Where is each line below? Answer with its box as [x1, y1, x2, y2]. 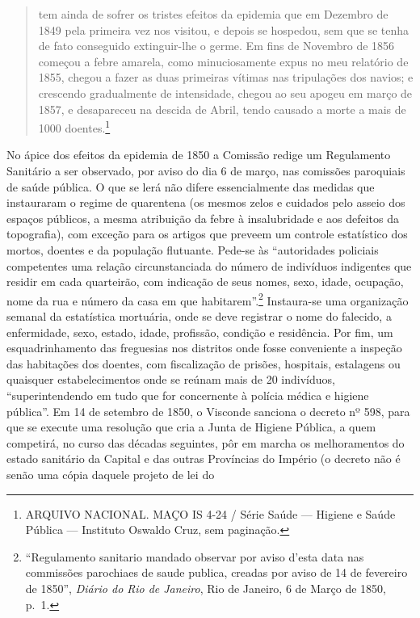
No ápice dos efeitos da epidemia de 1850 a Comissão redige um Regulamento [6, 146, 391, 163]
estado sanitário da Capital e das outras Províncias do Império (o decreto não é [6, 450, 401, 467]
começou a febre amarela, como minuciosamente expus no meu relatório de [38, 53, 409, 69]
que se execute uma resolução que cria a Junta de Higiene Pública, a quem [6, 418, 376, 435]
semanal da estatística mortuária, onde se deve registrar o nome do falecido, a [6, 308, 392, 324]
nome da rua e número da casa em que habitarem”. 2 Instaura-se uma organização [6, 289, 409, 309]
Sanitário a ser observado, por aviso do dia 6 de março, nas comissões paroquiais [6, 162, 405, 179]
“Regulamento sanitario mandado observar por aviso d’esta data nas [25, 548, 364, 565]
